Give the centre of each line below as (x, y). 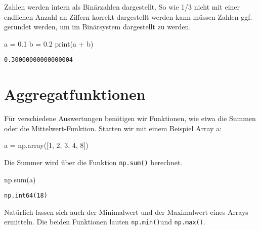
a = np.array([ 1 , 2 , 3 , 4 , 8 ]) (46, 145)
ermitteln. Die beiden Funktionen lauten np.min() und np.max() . (105, 222)
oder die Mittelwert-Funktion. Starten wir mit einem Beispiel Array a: (113, 128)
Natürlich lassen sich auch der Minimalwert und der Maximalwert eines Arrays (126, 212)
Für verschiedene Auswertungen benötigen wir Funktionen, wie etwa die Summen (130, 118)
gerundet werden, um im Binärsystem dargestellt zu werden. (98, 27)
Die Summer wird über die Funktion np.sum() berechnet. (93, 162)
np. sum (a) (20, 179)
